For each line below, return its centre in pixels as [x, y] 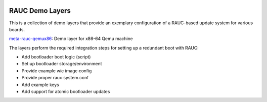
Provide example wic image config [57, 71]
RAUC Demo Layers [40, 11]
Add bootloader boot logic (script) [56, 57]
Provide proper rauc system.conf [55, 78]
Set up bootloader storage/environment [62, 64]
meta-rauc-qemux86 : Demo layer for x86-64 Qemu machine [71, 39]
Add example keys [40, 85]
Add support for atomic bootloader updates [66, 92]
